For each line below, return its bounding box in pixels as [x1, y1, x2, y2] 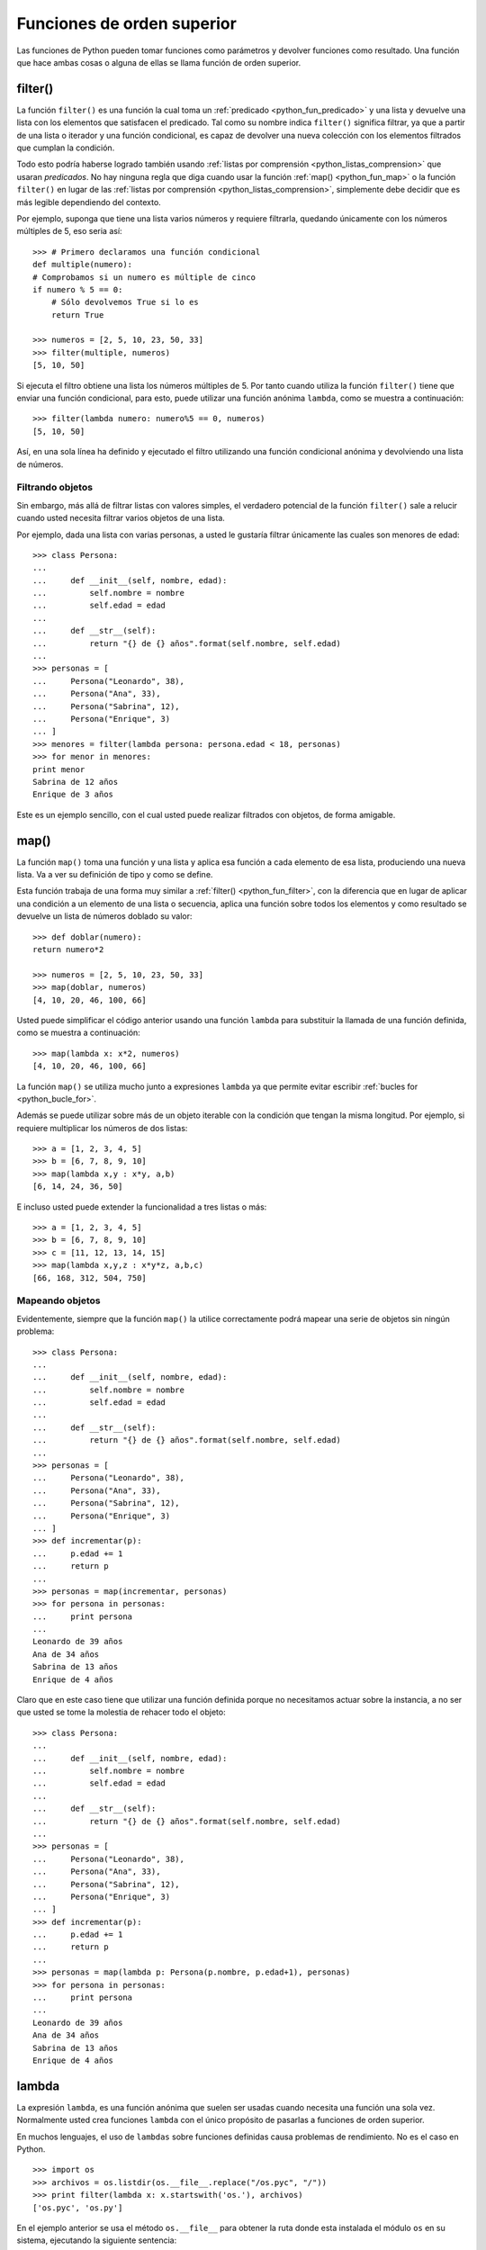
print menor [32, 764, 85, 774]
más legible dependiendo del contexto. [16, 196, 161, 207]
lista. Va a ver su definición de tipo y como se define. [16, 869, 213, 880]
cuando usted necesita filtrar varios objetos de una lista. [16, 513, 225, 524]
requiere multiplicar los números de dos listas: [16, 1122, 188, 1133]
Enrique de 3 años [32, 789, 114, 800]
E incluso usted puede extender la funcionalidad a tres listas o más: [16, 1201, 267, 1212]
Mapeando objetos [16, 1294, 101, 1307]
